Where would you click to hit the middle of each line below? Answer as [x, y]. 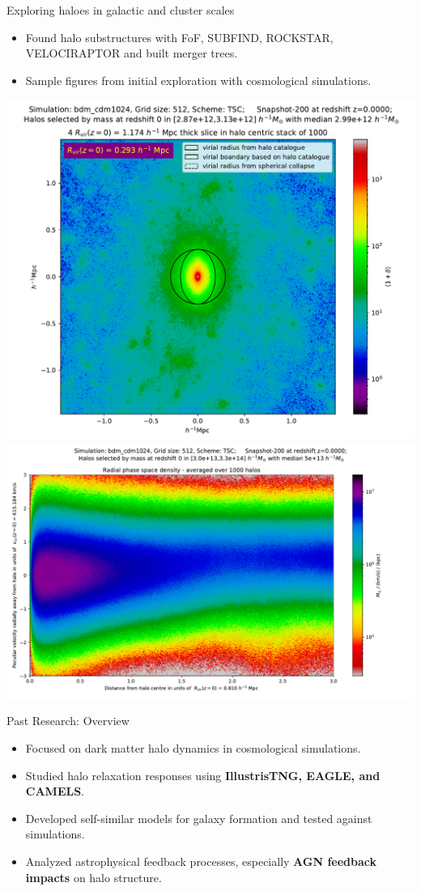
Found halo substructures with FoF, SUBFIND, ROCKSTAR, [179, 37]
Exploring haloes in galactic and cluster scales [121, 10]
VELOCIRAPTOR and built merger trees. [132, 53]
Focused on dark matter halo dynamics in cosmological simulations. [193, 747]
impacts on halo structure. [94, 877]
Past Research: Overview [68, 721]
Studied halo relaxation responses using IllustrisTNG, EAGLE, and [203, 775]
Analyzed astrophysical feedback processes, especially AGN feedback [201, 861]
